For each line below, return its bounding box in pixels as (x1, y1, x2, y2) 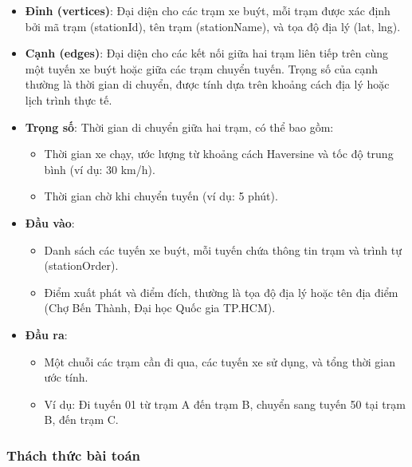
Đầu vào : (25, 214, 75, 231)
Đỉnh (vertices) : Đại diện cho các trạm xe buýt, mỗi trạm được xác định (25, 2, 390, 18)
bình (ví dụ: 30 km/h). (44, 160, 155, 177)
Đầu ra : (25, 326, 68, 342)
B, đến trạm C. (44, 411, 119, 428)
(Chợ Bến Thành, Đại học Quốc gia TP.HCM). (44, 299, 276, 316)
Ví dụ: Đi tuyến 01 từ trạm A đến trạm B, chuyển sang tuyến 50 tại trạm (44, 395, 406, 412)
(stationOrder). (44, 257, 119, 274)
